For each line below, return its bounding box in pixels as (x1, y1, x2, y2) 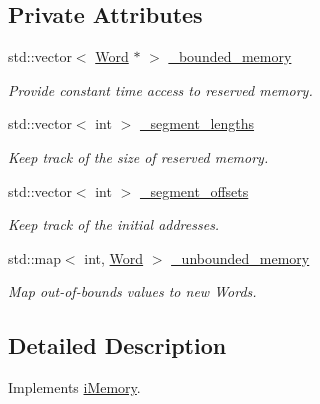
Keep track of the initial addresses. (8, 214, 220, 235)
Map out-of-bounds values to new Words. (8, 281, 257, 302)
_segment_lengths (139, 113, 255, 134)
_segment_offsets (139, 180, 249, 201)
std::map (8, 247, 61, 268)
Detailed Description (8, 330, 227, 361)
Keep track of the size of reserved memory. (8, 146, 269, 167)
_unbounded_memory (171, 247, 310, 268)
